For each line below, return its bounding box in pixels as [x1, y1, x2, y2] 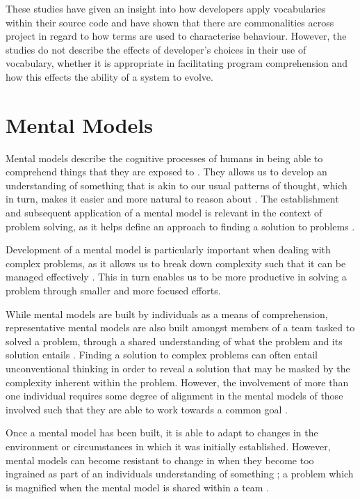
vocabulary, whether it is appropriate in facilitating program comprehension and [6, 56, 348, 70]
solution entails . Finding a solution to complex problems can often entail [6, 347, 318, 362]
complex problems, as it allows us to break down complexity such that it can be [6, 255, 346, 270]
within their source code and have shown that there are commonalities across [6, 15, 334, 29]
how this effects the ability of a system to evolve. [6, 69, 213, 84]
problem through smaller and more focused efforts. [6, 283, 221, 298]
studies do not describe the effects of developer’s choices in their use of [6, 42, 306, 56]
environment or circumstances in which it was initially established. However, [6, 438, 331, 453]
